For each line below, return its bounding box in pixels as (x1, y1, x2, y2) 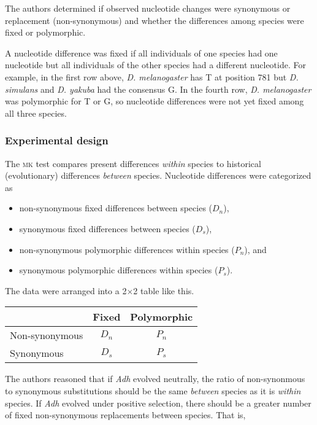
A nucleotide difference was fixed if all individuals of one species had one (5, 46, 278, 59)
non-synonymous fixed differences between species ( (19, 201, 213, 214)
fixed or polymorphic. (5, 26, 86, 39)
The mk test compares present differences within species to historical (5, 157, 261, 170)
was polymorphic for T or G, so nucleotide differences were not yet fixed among (5, 95, 304, 107)
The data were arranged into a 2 (5, 284, 127, 297)
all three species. (5, 106, 67, 119)
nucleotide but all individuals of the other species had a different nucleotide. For (5, 58, 306, 71)
